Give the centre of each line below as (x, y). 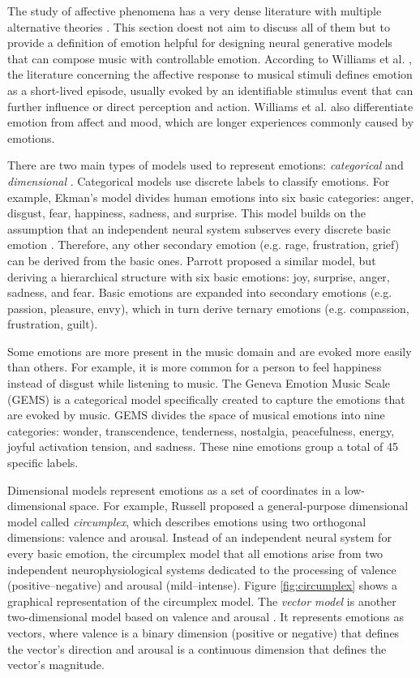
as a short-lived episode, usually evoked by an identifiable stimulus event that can (210, 90)
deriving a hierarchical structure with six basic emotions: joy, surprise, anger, (199, 276)
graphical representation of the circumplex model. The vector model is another (202, 601)
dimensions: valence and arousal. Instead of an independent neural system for (199, 537)
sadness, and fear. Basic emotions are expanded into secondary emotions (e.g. (200, 292)
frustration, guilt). (53, 324)
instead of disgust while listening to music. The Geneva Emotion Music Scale (199, 383)
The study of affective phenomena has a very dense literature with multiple (195, 11)
